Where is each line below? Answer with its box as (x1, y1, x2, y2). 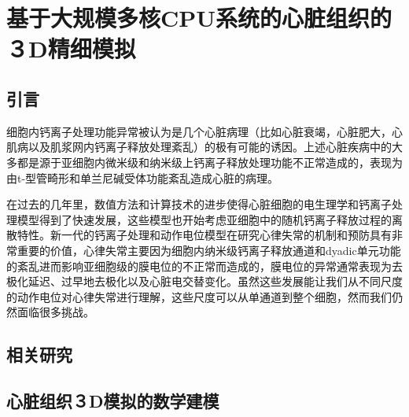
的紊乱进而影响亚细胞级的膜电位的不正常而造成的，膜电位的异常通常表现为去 (6, 257, 403, 274)
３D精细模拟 (6, 32, 136, 65)
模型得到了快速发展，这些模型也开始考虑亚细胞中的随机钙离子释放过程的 (17, 211, 392, 227)
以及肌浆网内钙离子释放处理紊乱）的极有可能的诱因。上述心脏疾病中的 (28, 138, 392, 155)
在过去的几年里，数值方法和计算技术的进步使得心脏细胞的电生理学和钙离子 (6, 196, 392, 212)
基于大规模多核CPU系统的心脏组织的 (6, 2, 392, 34)
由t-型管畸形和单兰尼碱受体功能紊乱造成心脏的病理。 (6, 169, 279, 186)
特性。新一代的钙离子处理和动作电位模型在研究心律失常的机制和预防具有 (17, 227, 392, 243)
